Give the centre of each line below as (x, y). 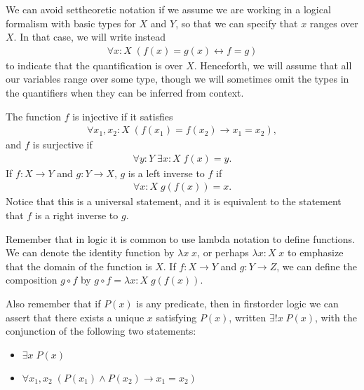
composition (32, 280)
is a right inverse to (76, 215)
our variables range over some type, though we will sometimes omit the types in (177, 79)
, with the (336, 317)
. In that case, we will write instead (89, 37)
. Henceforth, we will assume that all (273, 65)
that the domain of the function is (79, 266)
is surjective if (62, 145)
